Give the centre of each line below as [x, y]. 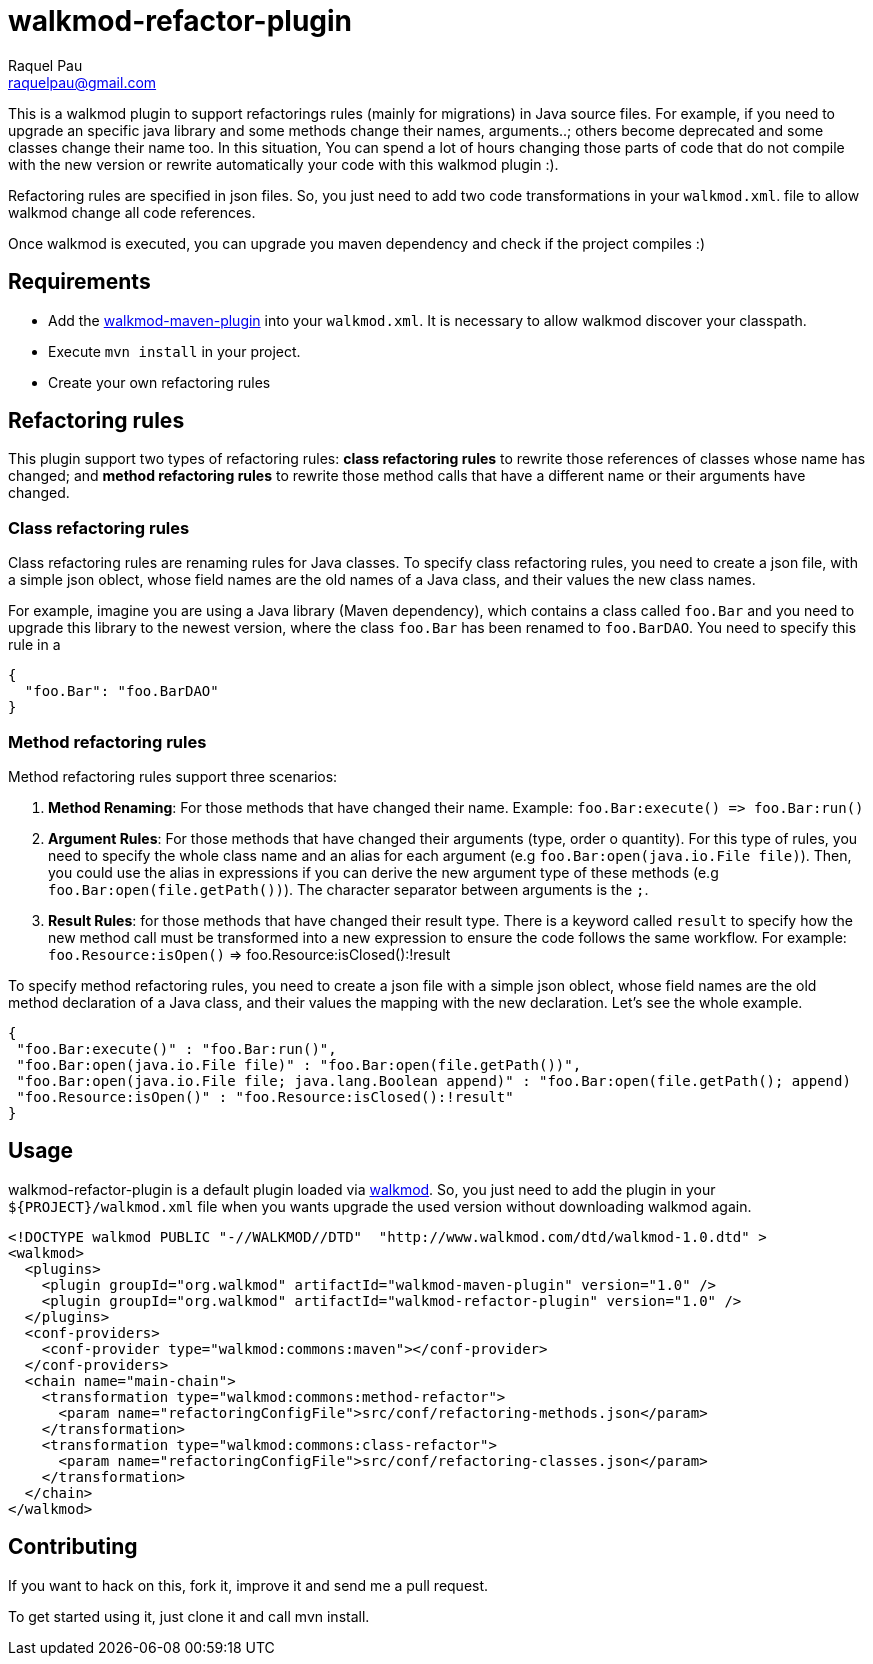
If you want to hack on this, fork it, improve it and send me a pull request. [248, 1585]
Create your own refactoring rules [159, 382]
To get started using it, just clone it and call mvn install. [189, 1616]
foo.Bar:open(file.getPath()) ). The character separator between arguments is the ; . [348, 889]
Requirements [79, 282]
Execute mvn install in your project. [174, 351]
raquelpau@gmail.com [82, 82]
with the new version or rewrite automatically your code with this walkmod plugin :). [283, 164]
